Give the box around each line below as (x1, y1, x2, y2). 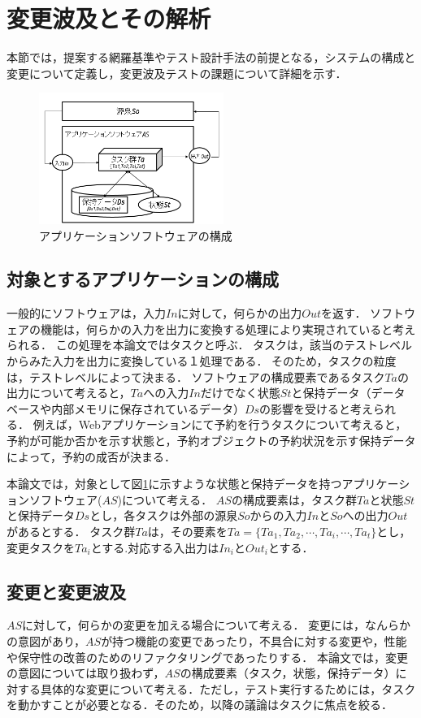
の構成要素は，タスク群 (231, 491, 357, 508)
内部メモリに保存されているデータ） (51, 400, 245, 417)
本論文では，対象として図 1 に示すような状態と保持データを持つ (7, 475, 342, 492)
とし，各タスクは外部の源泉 (89, 507, 238, 524)
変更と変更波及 (7, 578, 126, 603)
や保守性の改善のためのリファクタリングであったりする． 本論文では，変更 (7, 648, 408, 665)
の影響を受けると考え (259, 400, 374, 417)
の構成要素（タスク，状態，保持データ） (180, 664, 396, 681)
